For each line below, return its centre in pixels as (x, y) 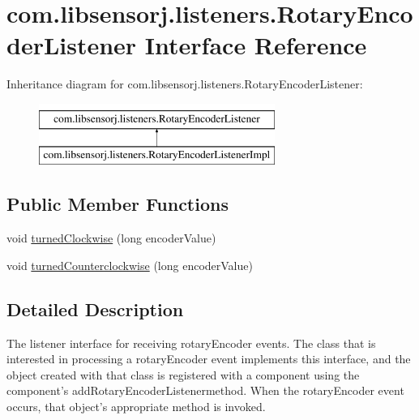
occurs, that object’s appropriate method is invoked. (136, 407)
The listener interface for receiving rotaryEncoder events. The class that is (191, 343)
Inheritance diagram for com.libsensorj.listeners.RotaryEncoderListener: (185, 84)
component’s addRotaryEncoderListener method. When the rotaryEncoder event (205, 390)
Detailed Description (95, 309)
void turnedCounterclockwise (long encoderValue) (130, 265)
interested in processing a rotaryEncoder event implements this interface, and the (209, 359)
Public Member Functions (118, 204)
